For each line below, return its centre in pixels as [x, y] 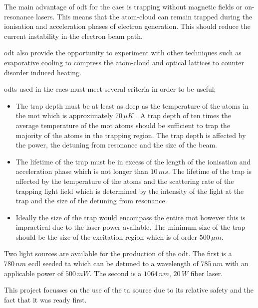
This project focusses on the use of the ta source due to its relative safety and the [129, 290]
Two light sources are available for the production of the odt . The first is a [118, 253]
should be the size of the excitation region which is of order [106, 236]
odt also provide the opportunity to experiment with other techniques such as [123, 53]
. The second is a [116, 273]
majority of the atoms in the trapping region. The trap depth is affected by [131, 135]
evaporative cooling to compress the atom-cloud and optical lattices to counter [124, 62]
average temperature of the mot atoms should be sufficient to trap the [123, 125]
